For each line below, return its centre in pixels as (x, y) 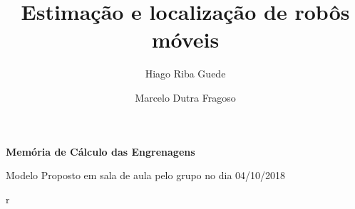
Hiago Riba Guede (185, 74)
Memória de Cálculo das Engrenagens (101, 151)
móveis (185, 39)
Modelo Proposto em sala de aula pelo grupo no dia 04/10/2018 (146, 175)
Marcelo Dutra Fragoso (185, 97)
